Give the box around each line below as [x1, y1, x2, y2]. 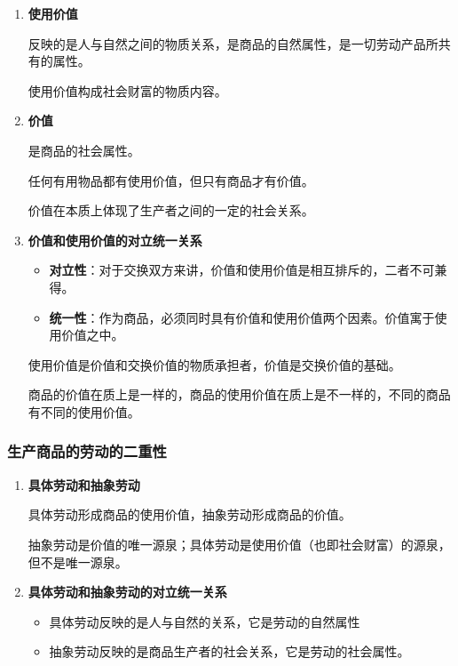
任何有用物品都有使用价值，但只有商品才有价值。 [28, 171, 314, 189]
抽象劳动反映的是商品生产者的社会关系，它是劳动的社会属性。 [49, 642, 410, 661]
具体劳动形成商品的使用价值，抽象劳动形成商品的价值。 [28, 505, 351, 524]
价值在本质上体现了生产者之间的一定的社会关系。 [28, 201, 314, 220]
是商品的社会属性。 [28, 140, 140, 159]
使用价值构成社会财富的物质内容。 [28, 81, 227, 100]
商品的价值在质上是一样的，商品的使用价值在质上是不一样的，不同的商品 [28, 385, 451, 404]
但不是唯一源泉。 [28, 552, 128, 571]
